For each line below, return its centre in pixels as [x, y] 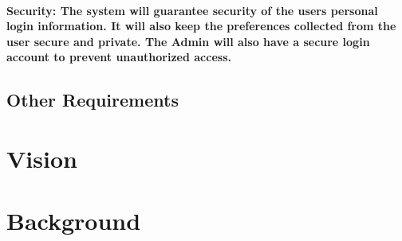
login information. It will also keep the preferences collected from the [201, 26]
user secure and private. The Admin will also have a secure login [188, 41]
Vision [42, 158]
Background [74, 221]
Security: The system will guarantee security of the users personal [192, 10]
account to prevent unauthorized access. [119, 57]
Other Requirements [93, 100]
